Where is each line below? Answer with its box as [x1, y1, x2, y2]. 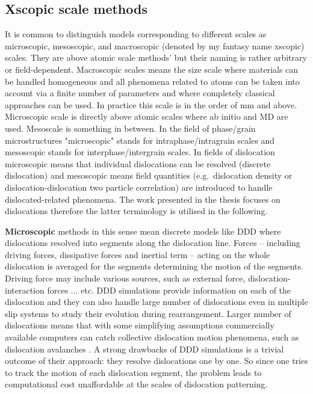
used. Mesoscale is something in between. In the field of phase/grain [5, 122, 256, 134]
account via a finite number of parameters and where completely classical [5, 87, 275, 99]
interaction [5, 283, 45, 296]
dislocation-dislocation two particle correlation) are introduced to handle [5, 180, 273, 193]
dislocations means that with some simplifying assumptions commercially [5, 319, 274, 331]
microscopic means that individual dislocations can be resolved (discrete [5, 157, 271, 170]
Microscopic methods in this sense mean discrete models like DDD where [5, 224, 281, 237]
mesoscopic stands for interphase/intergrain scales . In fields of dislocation [5, 146, 275, 158]
